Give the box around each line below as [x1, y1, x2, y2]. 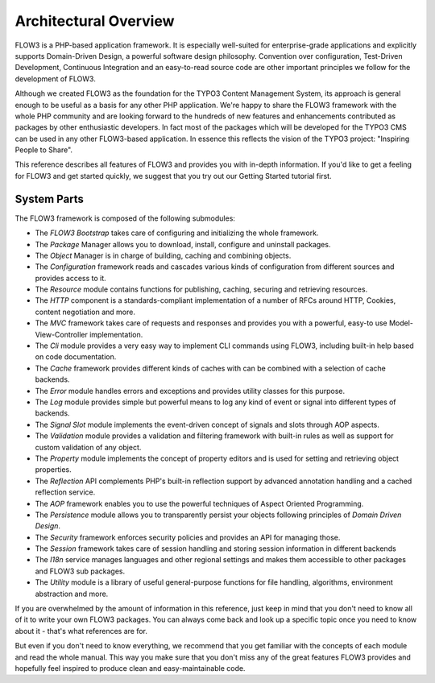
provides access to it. [35, 273, 106, 283]
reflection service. [35, 487, 96, 497]
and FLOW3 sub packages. [35, 566, 125, 576]
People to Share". [14, 145, 72, 155]
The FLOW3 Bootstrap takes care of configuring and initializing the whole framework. [35, 228, 319, 238]
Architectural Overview [14, 12, 175, 30]
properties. [35, 465, 72, 474]
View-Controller [35, 329, 88, 339]
